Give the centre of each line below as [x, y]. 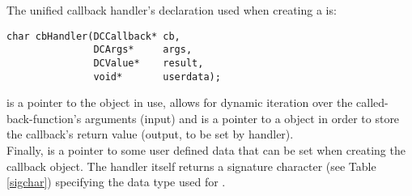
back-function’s [44, 118]
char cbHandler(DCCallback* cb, [93, 36]
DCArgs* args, [143, 50]
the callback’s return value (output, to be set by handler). [150, 134]
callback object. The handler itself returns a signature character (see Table [191, 166]
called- [372, 102]
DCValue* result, [149, 63]
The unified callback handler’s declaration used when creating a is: [172, 10]
